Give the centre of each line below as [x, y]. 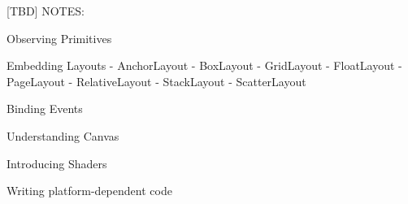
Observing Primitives [59, 38]
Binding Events [45, 109]
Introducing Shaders [57, 163]
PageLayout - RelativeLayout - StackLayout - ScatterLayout [156, 81]
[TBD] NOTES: [46, 11]
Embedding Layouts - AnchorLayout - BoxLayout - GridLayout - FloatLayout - [204, 65]
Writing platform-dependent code [89, 191]
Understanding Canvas [63, 135]
